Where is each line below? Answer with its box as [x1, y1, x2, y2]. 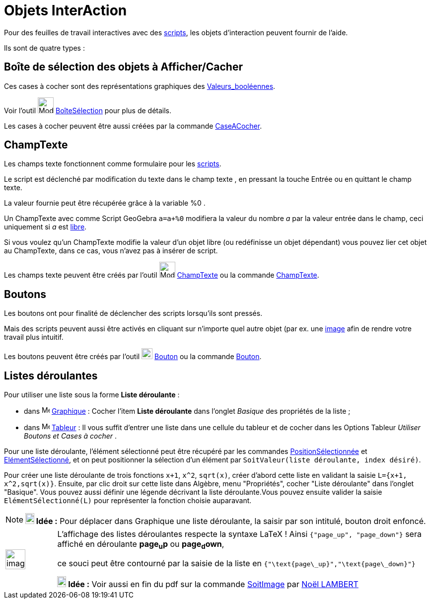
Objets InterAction [4, 2, 127, 19]
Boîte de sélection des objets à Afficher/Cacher [4, 61, 243, 74]
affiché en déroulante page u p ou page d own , [57, 539, 224, 551]
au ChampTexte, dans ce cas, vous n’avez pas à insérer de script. [4, 246, 218, 255]
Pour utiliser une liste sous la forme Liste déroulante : [4, 390, 180, 399]
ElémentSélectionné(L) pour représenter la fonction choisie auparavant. [4, 496, 252, 505]
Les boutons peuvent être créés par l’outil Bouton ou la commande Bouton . [4, 352, 262, 361]
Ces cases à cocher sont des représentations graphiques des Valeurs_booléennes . [4, 81, 276, 90]
